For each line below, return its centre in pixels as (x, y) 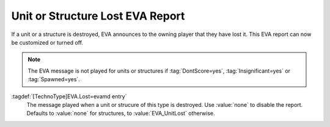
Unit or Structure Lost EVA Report (98, 16)
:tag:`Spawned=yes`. (54, 79)
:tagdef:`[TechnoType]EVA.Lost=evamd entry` (69, 96)
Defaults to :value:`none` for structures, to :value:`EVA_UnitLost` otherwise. (121, 114)
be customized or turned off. (47, 42)
